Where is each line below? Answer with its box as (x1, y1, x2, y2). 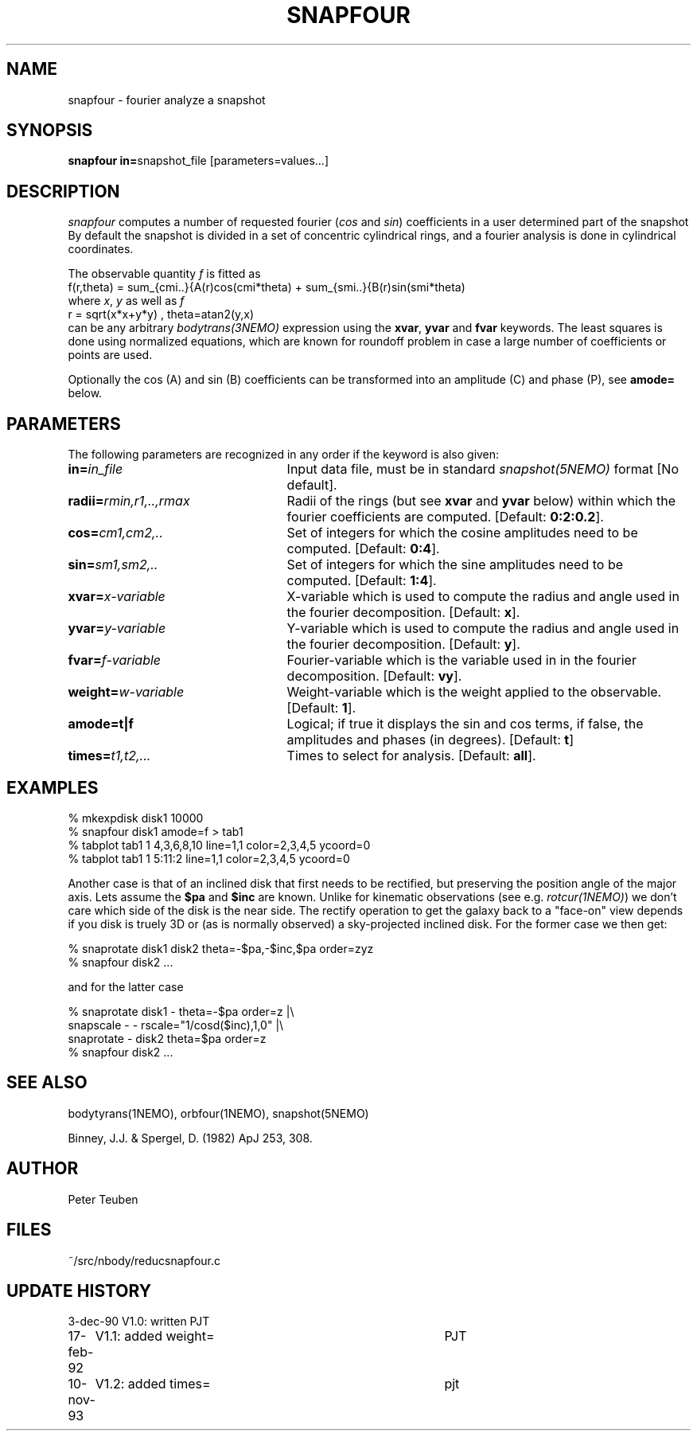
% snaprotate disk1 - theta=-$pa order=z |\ (68, 1004, 294, 1018)
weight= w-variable (68, 684, 185, 701)
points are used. (68, 348, 153, 362)
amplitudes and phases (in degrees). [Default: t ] (286, 732, 574, 748)
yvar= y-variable (68, 620, 166, 637)
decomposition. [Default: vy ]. (286, 668, 462, 685)
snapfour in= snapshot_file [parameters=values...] (68, 154, 329, 168)
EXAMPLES (6, 777, 99, 798)
